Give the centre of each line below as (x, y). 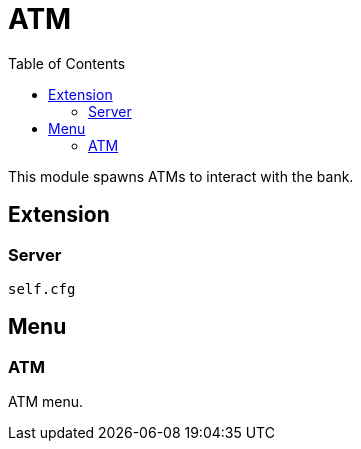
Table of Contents (67, 63)
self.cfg (42, 288)
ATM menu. (46, 402)
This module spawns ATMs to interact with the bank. (181, 176)
